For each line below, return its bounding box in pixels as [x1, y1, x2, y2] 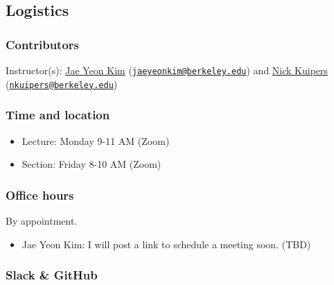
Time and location [6, 106, 110, 123]
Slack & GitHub [6, 266, 98, 284]
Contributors [6, 35, 80, 53]
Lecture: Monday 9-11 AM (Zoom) [21, 133, 170, 148]
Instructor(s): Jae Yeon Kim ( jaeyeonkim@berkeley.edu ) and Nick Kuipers [6, 63, 328, 77]
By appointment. [6, 213, 78, 227]
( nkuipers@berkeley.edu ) [6, 76, 118, 91]
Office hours [6, 186, 74, 203]
